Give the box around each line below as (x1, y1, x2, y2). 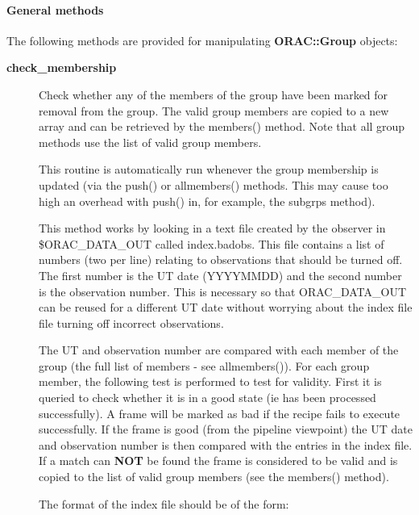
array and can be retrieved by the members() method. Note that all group (39, 118, 405, 135)
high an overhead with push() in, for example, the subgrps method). (39, 192, 375, 209)
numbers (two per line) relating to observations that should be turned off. (39, 251, 403, 268)
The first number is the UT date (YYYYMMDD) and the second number (39, 266, 402, 283)
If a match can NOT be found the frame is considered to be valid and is (39, 452, 398, 469)
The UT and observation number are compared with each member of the (39, 341, 399, 358)
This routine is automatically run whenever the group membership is (39, 161, 379, 178)
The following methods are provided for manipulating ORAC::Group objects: (6, 31, 398, 48)
